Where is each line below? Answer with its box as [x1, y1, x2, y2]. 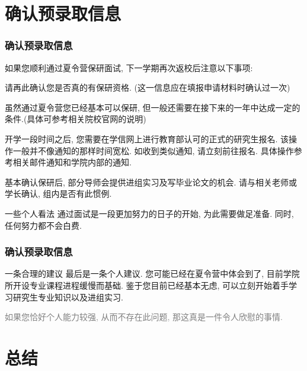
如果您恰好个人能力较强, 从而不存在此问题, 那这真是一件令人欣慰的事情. [5, 311, 283, 323]
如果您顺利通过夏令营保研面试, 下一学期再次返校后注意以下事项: [5, 61, 253, 73]
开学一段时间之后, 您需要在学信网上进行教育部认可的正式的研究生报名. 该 [5, 132, 289, 145]
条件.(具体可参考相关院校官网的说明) [5, 113, 146, 125]
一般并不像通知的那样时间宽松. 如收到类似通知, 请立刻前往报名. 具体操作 [12, 144, 294, 156]
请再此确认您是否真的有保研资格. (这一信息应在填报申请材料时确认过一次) [5, 81, 290, 94]
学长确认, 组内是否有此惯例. [5, 187, 112, 200]
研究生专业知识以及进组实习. [12, 290, 123, 303]
